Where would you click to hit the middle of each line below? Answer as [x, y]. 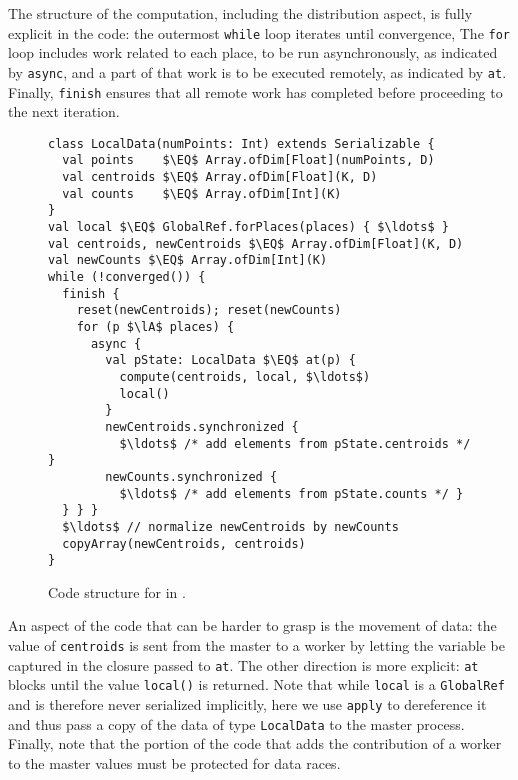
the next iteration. [64, 111]
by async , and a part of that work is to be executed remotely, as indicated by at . [257, 71]
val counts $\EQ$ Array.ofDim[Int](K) [202, 193]
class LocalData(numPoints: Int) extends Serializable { [241, 143]
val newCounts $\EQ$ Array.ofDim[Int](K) [188, 260]
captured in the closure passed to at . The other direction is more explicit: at [243, 664]
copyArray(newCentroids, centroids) [184, 543]
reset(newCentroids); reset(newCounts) [209, 310]
